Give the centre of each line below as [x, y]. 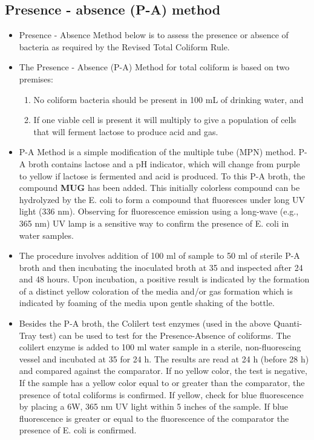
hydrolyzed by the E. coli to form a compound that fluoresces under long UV [162, 199]
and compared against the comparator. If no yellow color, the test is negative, [163, 371]
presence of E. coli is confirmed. [78, 430]
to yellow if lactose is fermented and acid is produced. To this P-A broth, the [162, 175]
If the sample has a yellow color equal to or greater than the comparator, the [162, 383]
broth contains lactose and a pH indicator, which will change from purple [164, 163]
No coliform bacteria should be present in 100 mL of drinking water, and [168, 99]
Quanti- [288, 323]
